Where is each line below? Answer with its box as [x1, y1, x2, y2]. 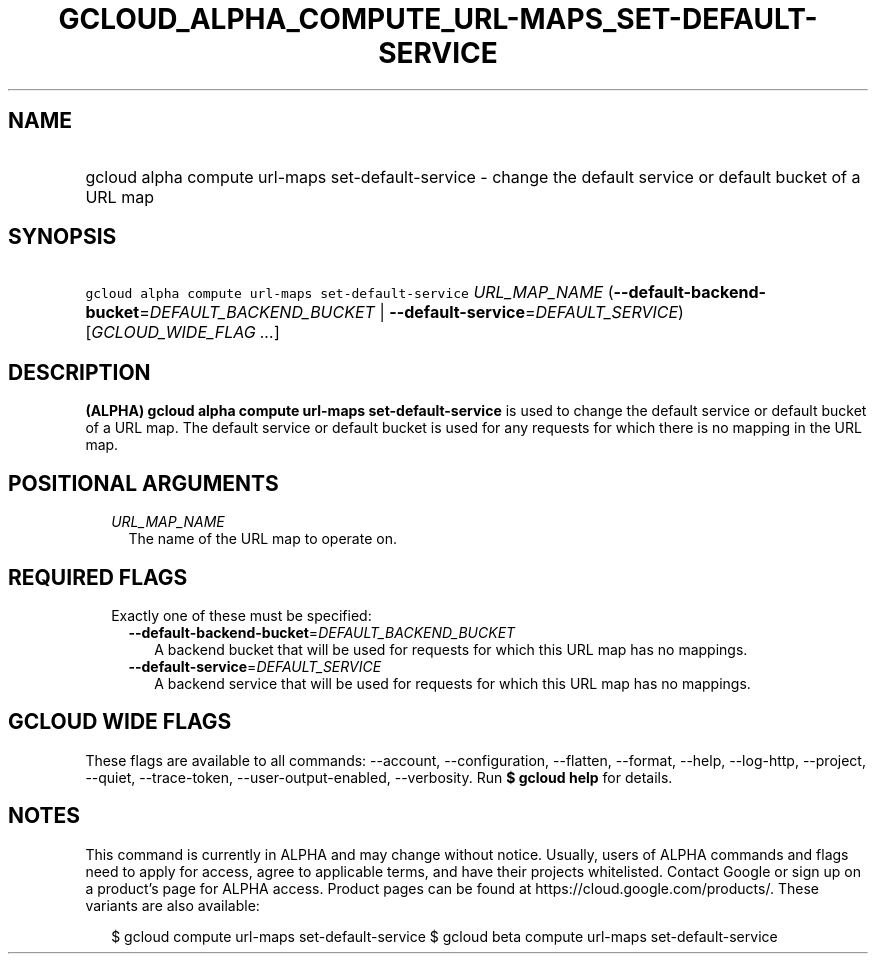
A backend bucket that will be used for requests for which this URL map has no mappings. [154, 640, 748, 658]
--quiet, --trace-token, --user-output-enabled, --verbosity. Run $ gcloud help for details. [85, 768, 673, 786]
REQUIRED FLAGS [8, 564, 188, 590]
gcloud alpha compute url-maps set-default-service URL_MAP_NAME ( [85, 282, 614, 303]
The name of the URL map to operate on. [128, 530, 397, 548]
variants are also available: [85, 896, 260, 914]
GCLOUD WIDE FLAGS [8, 709, 232, 735]
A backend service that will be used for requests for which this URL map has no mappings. [154, 674, 751, 692]
